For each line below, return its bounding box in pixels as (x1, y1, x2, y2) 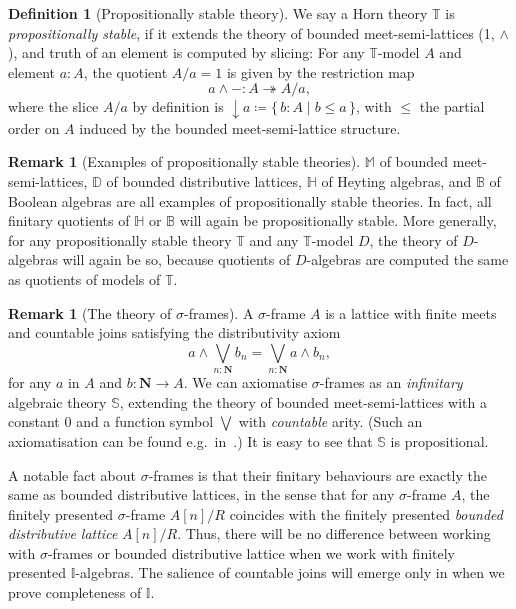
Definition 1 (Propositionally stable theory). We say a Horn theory (8, 3, 428, 23)
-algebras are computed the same (306, 249, 509, 270)
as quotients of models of (8, 269, 161, 290)
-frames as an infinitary (319, 372, 463, 393)
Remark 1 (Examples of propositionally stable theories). (8, 151, 361, 172)
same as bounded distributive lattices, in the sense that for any (8, 484, 395, 505)
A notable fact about (8, 464, 136, 485)
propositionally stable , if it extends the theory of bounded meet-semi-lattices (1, (8, 22, 495, 43)
